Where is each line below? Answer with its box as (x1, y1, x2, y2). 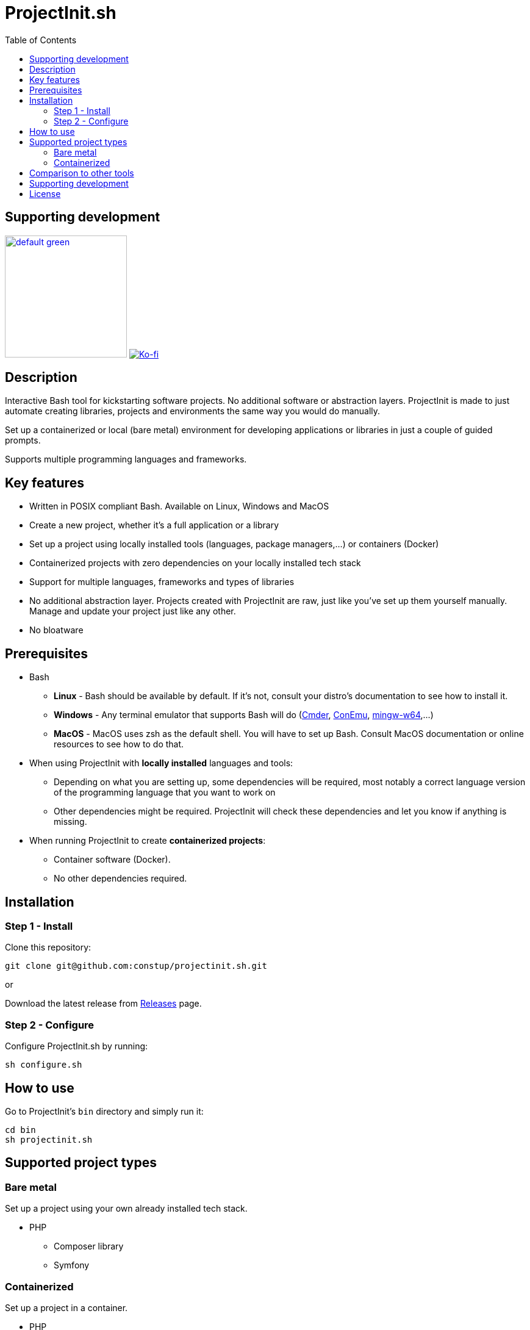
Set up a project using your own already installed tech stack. (5, 1203, 248, 1214)
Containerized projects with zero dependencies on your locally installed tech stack (29, 558, 361, 569)
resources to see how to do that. (54, 739, 184, 750)
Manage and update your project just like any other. (29, 606, 236, 617)
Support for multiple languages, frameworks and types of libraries (29, 577, 295, 588)
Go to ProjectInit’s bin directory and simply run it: (5, 1105, 204, 1116)
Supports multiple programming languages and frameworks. (5, 454, 247, 465)
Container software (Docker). (54, 854, 171, 865)
